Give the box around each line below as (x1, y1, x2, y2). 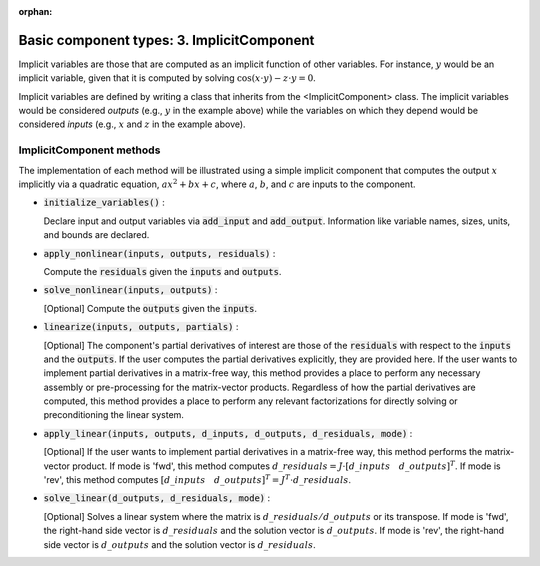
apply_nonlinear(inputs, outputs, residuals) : (43, 247, 276, 259)
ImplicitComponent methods (18, 143, 161, 157)
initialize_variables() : (43, 196, 165, 209)
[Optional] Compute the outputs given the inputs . (43, 302, 258, 314)
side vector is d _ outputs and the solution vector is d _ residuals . (43, 538, 316, 550)
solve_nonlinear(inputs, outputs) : (43, 284, 218, 296)
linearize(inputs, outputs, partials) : (43, 321, 239, 333)
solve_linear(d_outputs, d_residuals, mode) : (43, 492, 270, 504)
